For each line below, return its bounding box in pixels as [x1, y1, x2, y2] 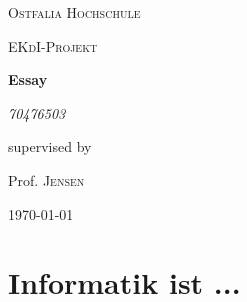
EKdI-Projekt [8, 35, 98, 56]
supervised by [8, 136, 92, 157]
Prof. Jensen [8, 169, 85, 190]
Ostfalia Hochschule [8, 2, 141, 22]
